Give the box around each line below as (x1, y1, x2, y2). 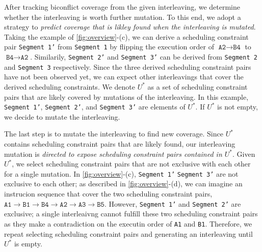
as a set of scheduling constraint (147, 81, 248, 92)
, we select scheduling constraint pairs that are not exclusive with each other (12, 158, 251, 169)
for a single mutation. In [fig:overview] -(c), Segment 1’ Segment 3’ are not (4, 168, 239, 179)
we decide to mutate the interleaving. (4, 111, 120, 122)
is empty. (14, 238, 42, 249)
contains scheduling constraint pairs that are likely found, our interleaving (4, 138, 235, 149)
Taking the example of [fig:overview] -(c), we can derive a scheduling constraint (4, 31, 249, 42)
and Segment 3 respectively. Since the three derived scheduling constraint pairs (4, 61, 251, 72)
